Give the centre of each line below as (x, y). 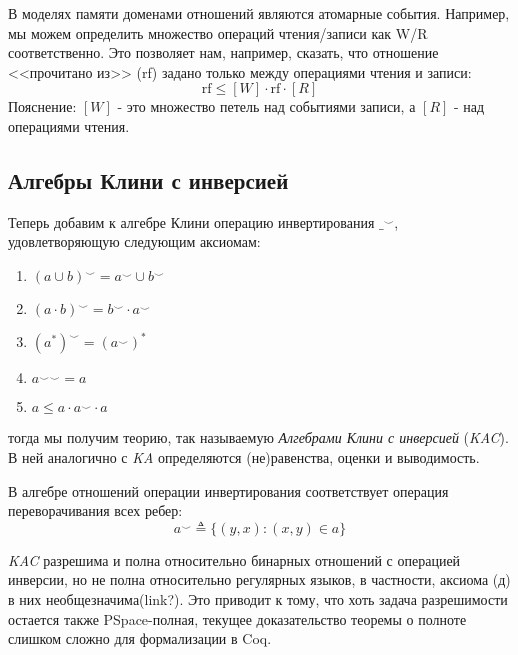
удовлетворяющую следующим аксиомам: (134, 241)
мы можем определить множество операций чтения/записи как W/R (218, 32)
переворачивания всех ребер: (95, 510)
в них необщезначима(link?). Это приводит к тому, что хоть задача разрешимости (258, 599)
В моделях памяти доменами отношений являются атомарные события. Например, (259, 13)
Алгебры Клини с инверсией (148, 179)
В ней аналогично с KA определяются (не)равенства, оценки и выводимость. (244, 457)
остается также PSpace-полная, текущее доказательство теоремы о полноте (237, 618)
